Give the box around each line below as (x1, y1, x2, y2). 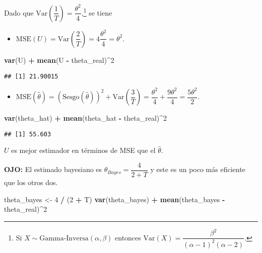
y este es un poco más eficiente (150, 164, 245, 175)
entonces (115, 232, 141, 242)
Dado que (4, 7, 34, 18)
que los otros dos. (4, 177, 58, 188)
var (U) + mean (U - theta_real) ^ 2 (4, 54, 114, 65)
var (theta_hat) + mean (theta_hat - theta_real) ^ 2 (4, 113, 167, 123)
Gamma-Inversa (39, 234, 89, 242)
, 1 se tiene (81, 6, 112, 18)
